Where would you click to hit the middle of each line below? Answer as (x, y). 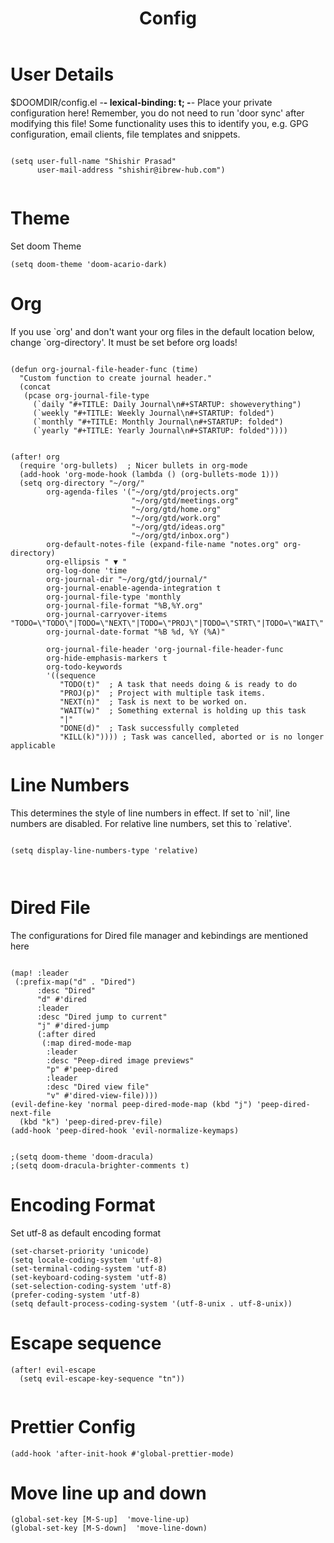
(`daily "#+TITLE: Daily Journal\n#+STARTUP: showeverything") (167, 404)
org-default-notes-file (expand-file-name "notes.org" (163, 544)
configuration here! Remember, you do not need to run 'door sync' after (157, 113)
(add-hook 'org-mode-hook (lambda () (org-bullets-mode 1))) (149, 474)
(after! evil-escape (53, 1370)
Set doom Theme (46, 246)
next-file (31, 1113)
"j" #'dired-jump (73, 1025)
